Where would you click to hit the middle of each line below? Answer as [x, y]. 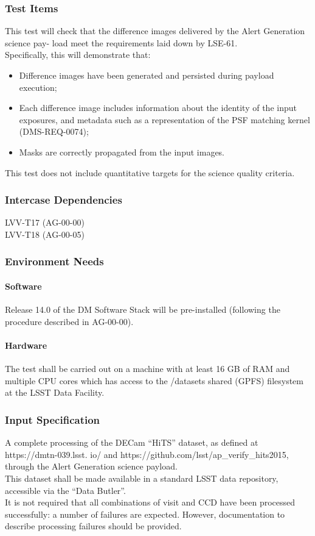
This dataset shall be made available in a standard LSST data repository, [142, 478]
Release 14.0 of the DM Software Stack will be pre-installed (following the [143, 309]
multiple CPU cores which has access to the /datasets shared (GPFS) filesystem [154, 380]
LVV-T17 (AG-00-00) [45, 222]
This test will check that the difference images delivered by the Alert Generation [155, 31]
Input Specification [53, 419]
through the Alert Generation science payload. [91, 466]
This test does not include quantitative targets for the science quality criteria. [150, 172]
